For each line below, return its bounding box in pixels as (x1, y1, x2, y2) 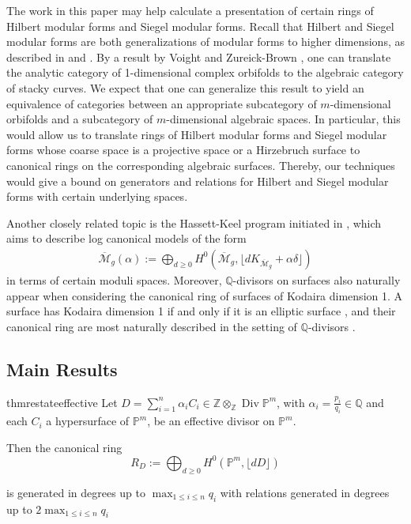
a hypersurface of (46, 413, 130, 429)
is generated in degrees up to (6, 484, 145, 500)
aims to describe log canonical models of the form (6, 230, 247, 247)
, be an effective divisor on (147, 413, 275, 429)
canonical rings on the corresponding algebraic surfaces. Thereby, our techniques (6, 156, 395, 173)
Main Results (6, 356, 118, 381)
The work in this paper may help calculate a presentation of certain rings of (6, 2, 374, 18)
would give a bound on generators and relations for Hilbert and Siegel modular (6, 172, 389, 189)
